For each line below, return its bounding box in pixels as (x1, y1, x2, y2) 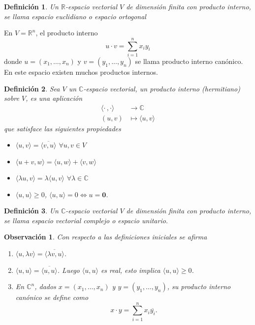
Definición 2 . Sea (4, 83, 60, 93)
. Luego (57, 265, 80, 275)
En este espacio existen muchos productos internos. (4, 66, 158, 77)
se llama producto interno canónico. (135, 56, 243, 66)
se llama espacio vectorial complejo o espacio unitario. (4, 215, 168, 225)
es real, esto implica (100, 265, 160, 275)
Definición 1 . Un (4, 1, 59, 11)
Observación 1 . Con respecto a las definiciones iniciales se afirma (4, 232, 207, 242)
